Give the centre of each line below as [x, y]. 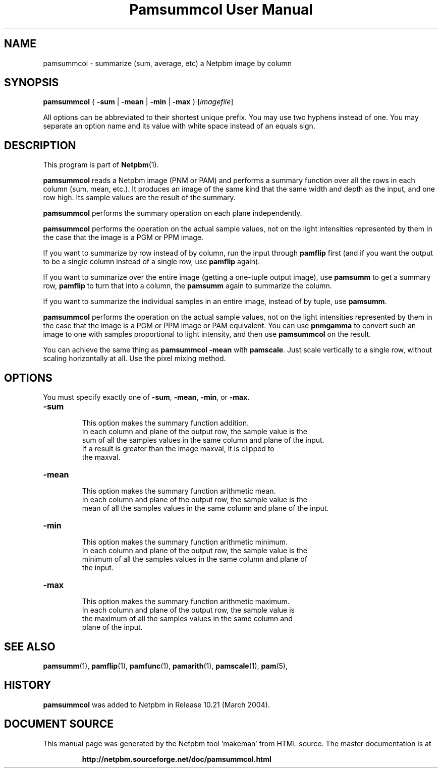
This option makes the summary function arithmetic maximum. [186, 602]
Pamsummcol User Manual [221, 10]
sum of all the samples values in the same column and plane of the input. [203, 440]
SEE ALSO [30, 646]
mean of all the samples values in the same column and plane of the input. [205, 508]
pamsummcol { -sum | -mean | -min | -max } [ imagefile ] [138, 102]
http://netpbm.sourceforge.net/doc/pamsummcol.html [177, 759]
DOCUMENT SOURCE [59, 724]
